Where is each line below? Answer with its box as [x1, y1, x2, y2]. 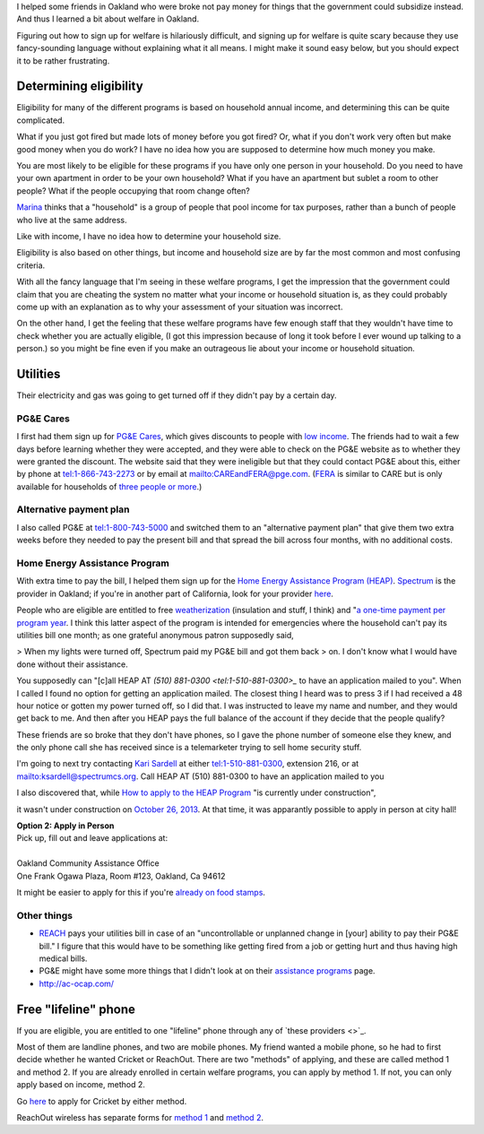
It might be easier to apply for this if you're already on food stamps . [16, 887, 266, 897]
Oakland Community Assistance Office [16, 858, 160, 869]
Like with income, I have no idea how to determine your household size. [16, 230, 281, 241]
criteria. [16, 260, 46, 271]
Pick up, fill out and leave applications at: [16, 833, 169, 844]
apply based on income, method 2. [16, 1079, 145, 1090]
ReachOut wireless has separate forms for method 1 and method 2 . [16, 1112, 264, 1122]
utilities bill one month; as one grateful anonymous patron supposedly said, [16, 629, 295, 640]
